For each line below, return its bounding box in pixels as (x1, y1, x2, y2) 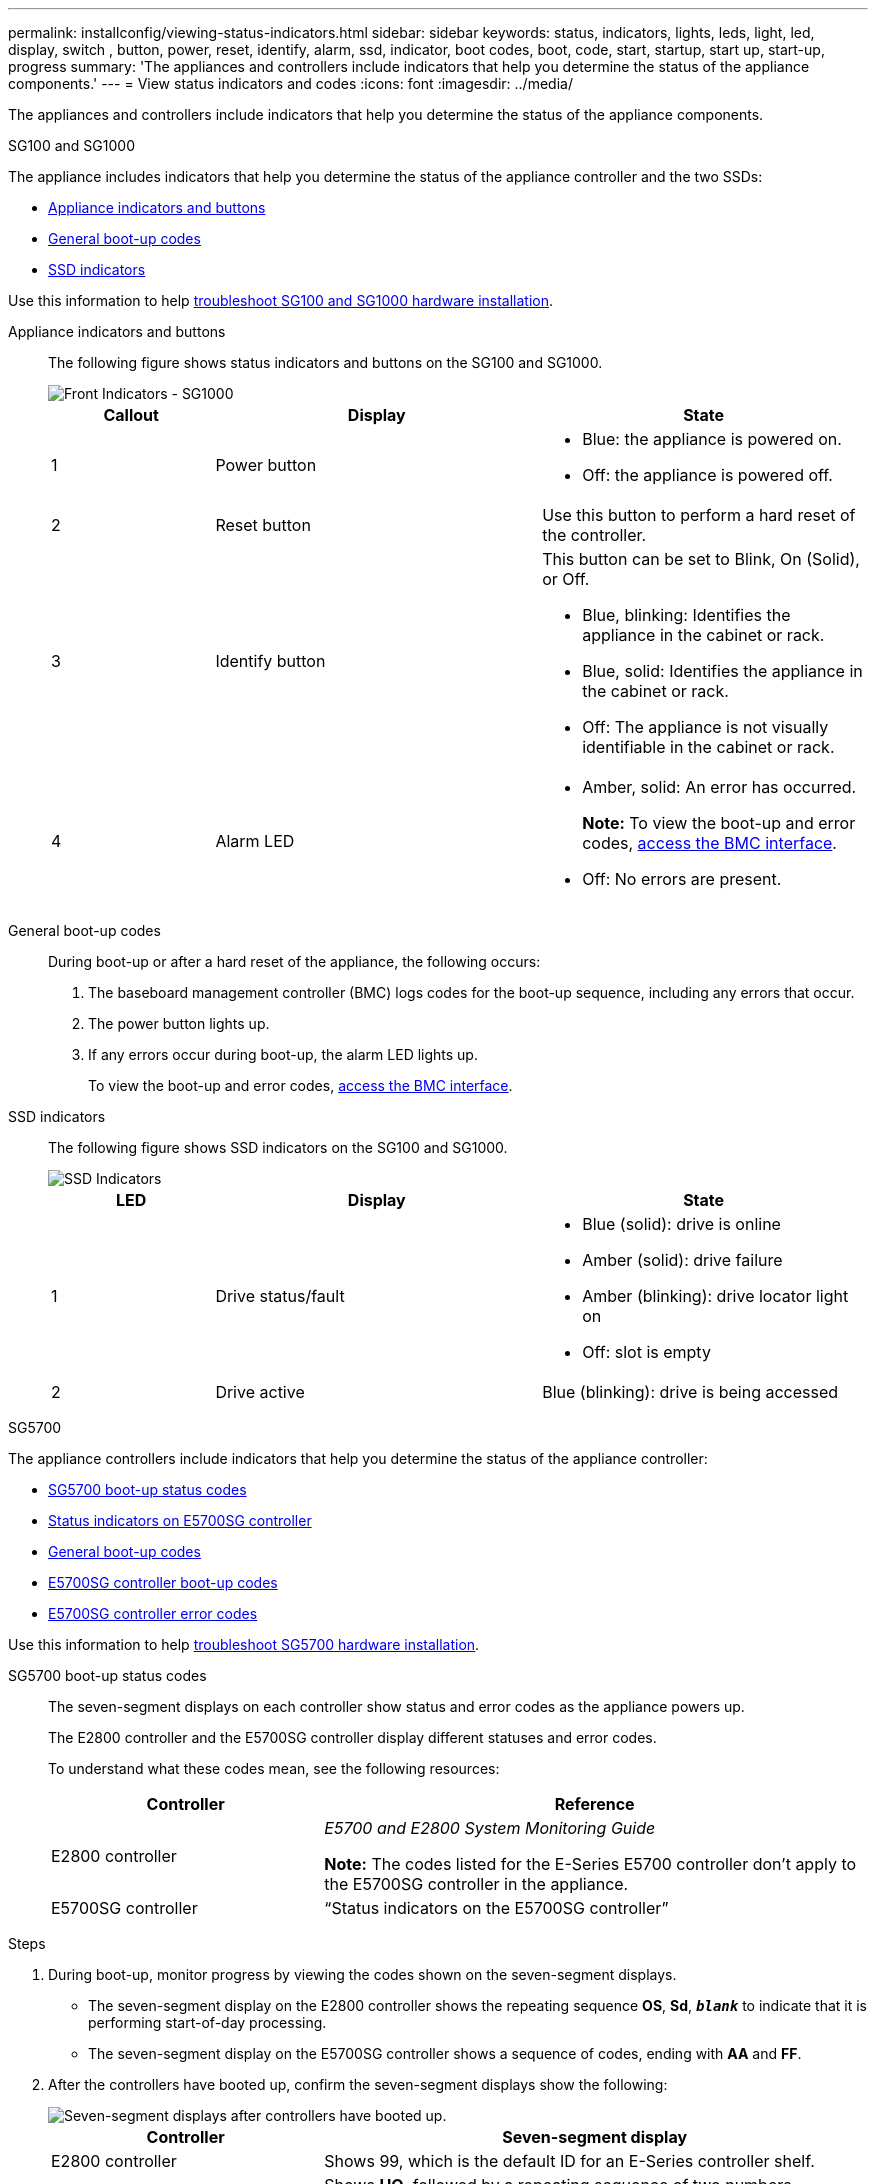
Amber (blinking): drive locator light (582, 1286, 849, 1306)
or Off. (542, 569, 590, 589)
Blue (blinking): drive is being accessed (542, 1382, 839, 1402)
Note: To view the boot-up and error (582, 813, 856, 833)
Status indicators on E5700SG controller (48, 1512, 312, 1529)
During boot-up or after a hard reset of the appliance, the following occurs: (48, 953, 541, 970)
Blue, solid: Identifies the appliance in (582, 661, 863, 681)
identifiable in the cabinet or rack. (582, 737, 835, 757)
